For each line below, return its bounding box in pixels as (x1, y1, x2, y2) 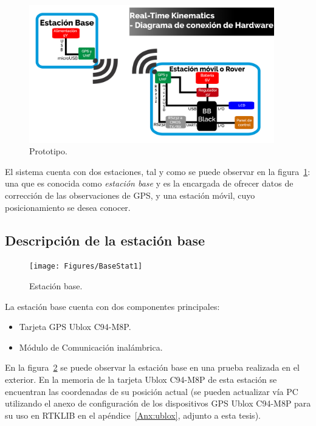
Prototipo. (29, 145, 67, 157)
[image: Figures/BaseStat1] (29, 262, 143, 271)
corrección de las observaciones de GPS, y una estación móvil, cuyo (5, 188, 255, 201)
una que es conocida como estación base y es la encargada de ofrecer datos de (5, 177, 294, 190)
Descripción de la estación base (5, 230, 205, 249)
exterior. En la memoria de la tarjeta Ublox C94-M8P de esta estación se (5, 373, 277, 385)
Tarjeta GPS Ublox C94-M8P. (19, 320, 131, 333)
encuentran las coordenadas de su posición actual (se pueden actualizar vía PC (5, 385, 298, 397)
